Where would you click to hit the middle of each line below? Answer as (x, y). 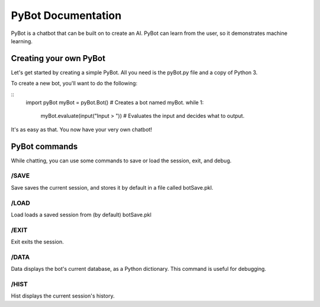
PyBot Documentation (66, 15)
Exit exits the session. (37, 242)
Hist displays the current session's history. (63, 296)
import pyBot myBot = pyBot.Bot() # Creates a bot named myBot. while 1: (115, 103)
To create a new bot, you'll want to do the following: (74, 84)
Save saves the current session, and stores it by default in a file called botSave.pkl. (112, 187)
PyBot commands (44, 146)
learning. (22, 41)
